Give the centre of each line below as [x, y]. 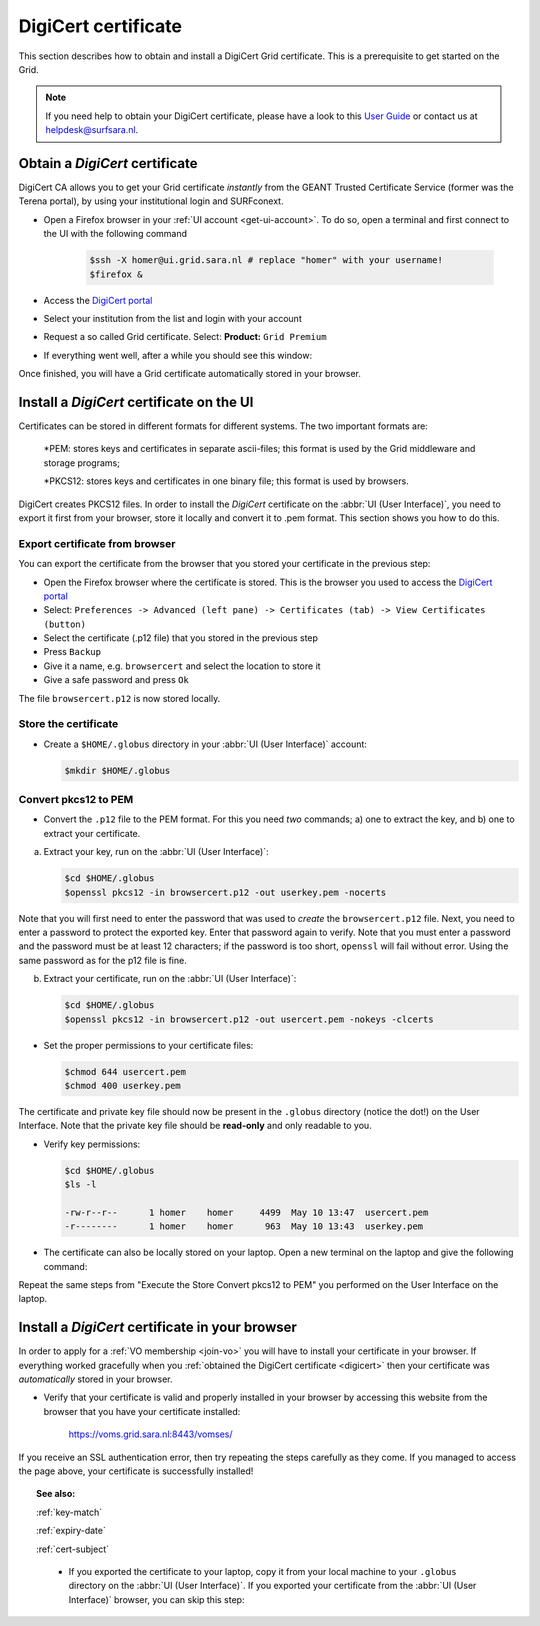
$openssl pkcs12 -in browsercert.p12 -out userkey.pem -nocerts [225, 892]
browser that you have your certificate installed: [142, 1411]
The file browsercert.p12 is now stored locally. [119, 698]
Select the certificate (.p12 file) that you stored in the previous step [181, 638]
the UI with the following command [115, 234]
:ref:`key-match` [69, 1512]
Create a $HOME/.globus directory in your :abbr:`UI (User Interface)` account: [205, 744]
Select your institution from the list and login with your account [172, 318]
